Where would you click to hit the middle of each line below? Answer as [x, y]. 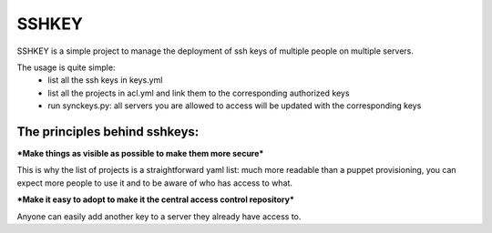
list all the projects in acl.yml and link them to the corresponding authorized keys [199, 93]
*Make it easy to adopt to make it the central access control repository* [156, 199]
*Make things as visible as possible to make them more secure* [140, 154]
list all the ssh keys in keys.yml [105, 80]
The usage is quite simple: [66, 67]
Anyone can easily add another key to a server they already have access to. [159, 216]
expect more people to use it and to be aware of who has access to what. [155, 183]
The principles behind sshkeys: [108, 132]
